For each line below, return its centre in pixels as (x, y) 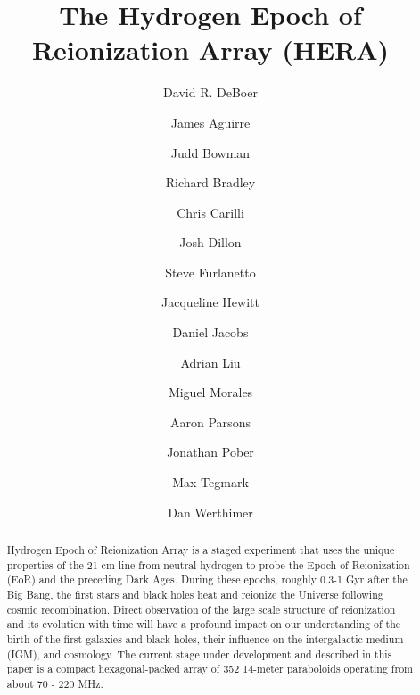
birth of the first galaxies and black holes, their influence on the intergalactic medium (205, 638)
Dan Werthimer (210, 512)
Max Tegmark (210, 482)
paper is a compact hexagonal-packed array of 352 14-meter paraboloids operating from (210, 669)
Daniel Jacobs (210, 332)
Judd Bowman (210, 152)
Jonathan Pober (210, 452)
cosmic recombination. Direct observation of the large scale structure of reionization (201, 609)
